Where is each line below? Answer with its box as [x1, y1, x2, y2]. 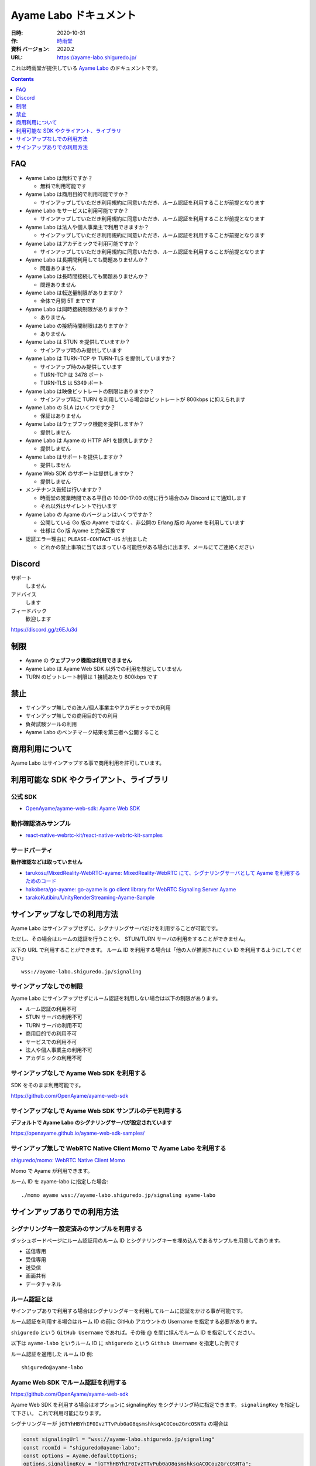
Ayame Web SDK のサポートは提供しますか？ [25, 470, 135, 477]
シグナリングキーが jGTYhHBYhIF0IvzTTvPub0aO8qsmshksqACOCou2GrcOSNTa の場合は [11, 1420, 229, 1427]
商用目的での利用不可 [25, 1030, 77, 1037]
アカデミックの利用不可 [25, 1054, 82, 1061]
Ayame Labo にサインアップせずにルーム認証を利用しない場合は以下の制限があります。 [11, 995, 221, 1002]
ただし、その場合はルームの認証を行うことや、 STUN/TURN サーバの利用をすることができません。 [11, 935, 249, 942]
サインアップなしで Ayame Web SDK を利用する [11, 1069, 146, 1077]
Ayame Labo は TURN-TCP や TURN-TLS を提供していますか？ [25, 355, 177, 362]
